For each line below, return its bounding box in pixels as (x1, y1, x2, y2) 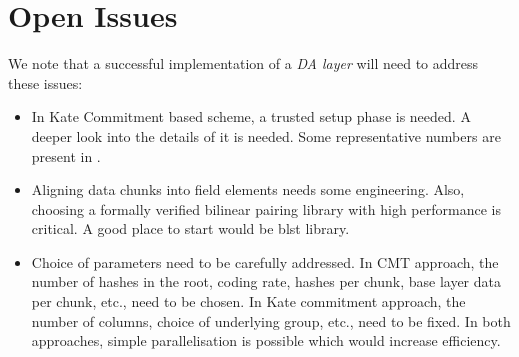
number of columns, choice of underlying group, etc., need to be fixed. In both (31, 310, 511, 331)
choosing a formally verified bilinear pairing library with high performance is (31, 198, 501, 219)
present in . (31, 145, 101, 166)
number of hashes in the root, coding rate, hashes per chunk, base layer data (31, 271, 501, 292)
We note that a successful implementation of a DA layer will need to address (8, 53, 479, 74)
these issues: (8, 72, 83, 93)
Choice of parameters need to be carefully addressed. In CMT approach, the (31, 251, 499, 272)
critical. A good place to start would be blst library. (31, 218, 350, 239)
